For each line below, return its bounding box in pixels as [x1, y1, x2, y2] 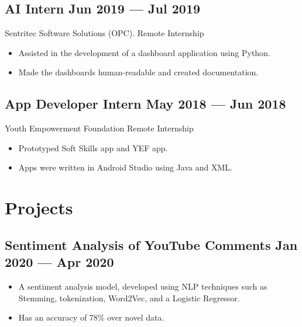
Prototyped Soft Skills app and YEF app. [18, 141, 168, 154]
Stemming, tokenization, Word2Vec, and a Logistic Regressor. [18, 291, 240, 304]
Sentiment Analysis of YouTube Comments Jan [5, 235, 298, 253]
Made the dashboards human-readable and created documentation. [18, 66, 259, 78]
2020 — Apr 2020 [5, 253, 114, 271]
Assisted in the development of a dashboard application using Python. [18, 46, 270, 58]
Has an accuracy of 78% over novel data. [18, 311, 164, 323]
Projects [5, 196, 73, 220]
